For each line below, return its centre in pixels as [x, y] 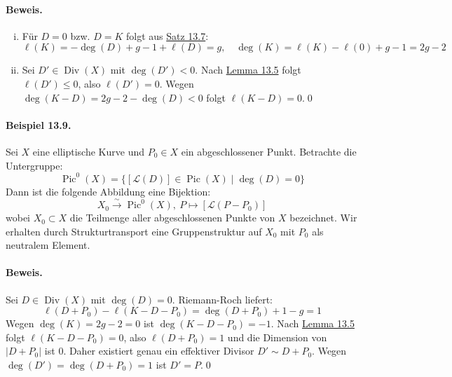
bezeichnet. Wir [323, 218]
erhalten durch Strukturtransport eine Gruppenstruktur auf [134, 231]
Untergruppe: [34, 165]
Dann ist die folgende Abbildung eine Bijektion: [108, 191]
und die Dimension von [277, 337]
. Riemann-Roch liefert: [222, 299]
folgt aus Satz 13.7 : [167, 35]
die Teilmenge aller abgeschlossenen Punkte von [172, 218]
